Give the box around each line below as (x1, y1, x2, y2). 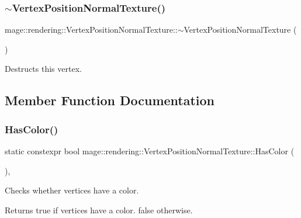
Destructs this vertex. (5, 63, 82, 75)
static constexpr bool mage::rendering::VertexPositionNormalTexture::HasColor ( (5, 145, 295, 157)
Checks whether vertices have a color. (5, 184, 139, 196)
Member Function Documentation (5, 91, 215, 109)
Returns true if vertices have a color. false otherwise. (5, 203, 193, 216)
